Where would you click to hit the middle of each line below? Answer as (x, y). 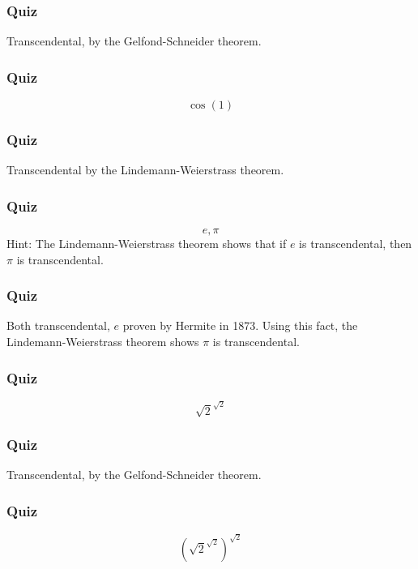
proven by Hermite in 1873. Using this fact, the (240, 325)
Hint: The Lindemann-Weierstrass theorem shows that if (147, 244)
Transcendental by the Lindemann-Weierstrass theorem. (145, 170)
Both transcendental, (58, 325)
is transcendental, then (356, 244)
